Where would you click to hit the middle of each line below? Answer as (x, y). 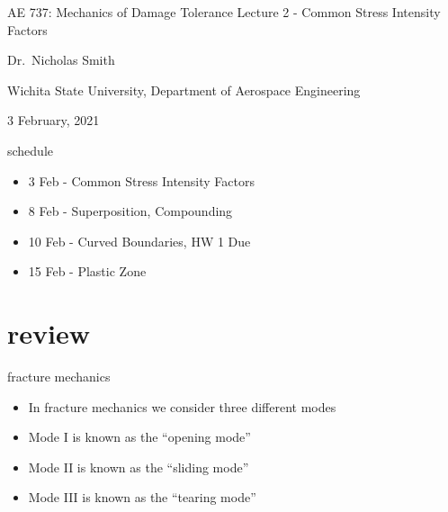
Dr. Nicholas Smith (61, 60)
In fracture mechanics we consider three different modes (182, 406)
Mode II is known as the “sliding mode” (139, 467)
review (49, 333)
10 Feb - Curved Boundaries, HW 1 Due (139, 241)
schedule (31, 150)
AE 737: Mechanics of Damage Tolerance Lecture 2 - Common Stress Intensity (224, 12)
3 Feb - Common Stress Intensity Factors (141, 180)
